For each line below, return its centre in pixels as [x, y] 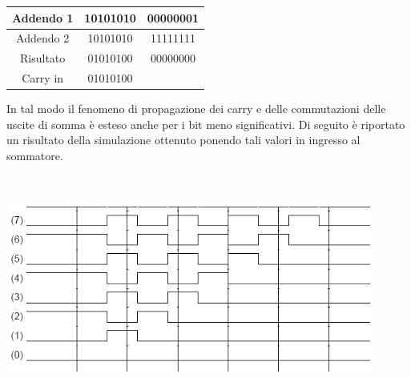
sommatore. [35, 155]
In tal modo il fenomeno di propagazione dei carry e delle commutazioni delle [196, 109]
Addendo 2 [43, 38]
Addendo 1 [43, 17]
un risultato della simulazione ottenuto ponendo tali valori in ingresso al [183, 140]
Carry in [43, 78]
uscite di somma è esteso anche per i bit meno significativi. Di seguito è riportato [206, 124]
